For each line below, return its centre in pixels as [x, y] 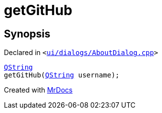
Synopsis [27, 34]
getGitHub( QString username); [62, 75]
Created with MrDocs [38, 90]
